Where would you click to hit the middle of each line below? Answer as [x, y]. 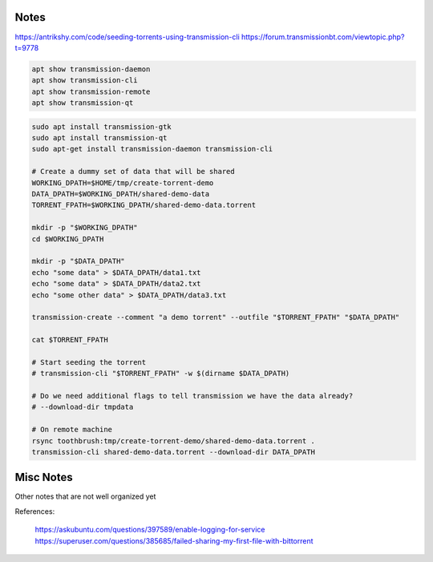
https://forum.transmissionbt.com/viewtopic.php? [323, 37]
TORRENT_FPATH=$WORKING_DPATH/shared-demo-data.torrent [144, 205]
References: [35, 511]
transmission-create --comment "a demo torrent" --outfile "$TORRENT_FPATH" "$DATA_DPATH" [216, 317]
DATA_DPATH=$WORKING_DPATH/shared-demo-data [121, 194]
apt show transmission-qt [83, 103]
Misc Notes [44, 477]
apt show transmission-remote [91, 91]
